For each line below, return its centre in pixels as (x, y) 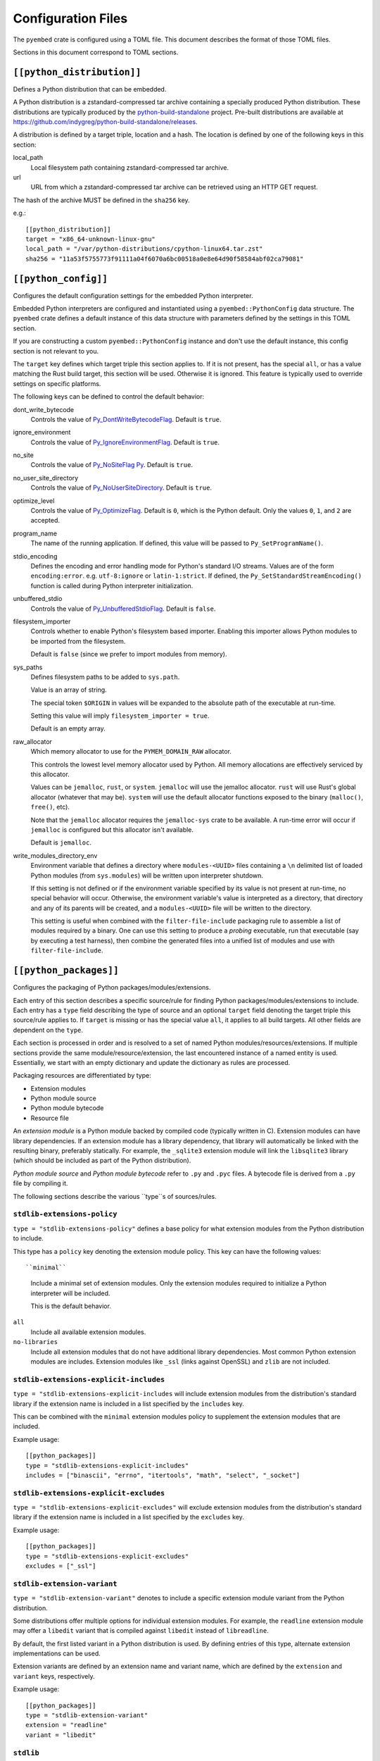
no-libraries (36, 1342)
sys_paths (28, 667)
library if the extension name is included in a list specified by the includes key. (128, 1404)
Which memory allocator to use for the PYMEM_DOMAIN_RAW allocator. (131, 752)
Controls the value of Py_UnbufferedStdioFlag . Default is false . (123, 609)
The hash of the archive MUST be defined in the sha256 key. (101, 200)
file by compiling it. (40, 1183)
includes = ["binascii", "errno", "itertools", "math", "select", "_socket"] (163, 1475)
